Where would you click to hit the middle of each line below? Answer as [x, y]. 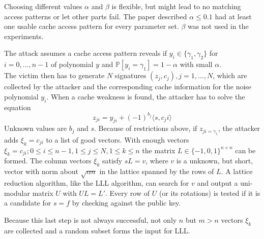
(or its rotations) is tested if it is [210, 193]
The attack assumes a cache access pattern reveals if [86, 53]
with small [196, 64]
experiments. [24, 36]
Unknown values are [36, 128]
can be [245, 150]
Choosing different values [43, 6]
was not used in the [218, 26]
